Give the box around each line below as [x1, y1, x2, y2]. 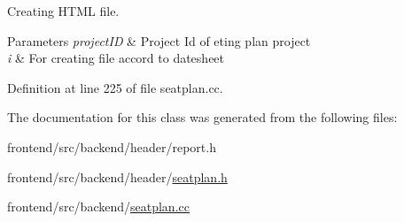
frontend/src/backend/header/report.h [7, 137, 216, 156]
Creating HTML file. [7, 2, 120, 19]
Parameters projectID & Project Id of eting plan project [7, 31, 311, 50]
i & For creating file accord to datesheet [7, 49, 225, 67]
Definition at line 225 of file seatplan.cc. [7, 78, 223, 96]
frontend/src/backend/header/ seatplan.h [7, 167, 228, 186]
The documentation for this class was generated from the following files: [7, 108, 398, 126]
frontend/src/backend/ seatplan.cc [7, 197, 190, 216]
